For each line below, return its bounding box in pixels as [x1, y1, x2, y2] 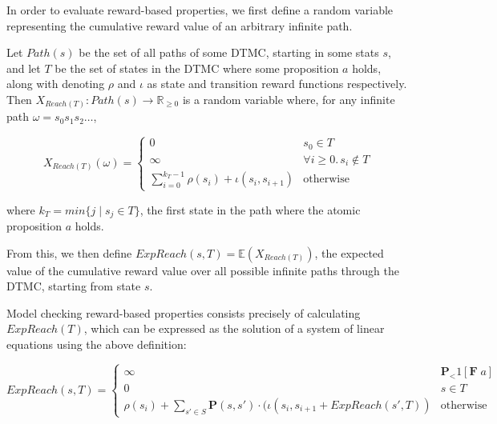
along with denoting [6, 75, 105, 92]
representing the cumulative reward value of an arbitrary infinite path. [6, 17, 353, 34]
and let [6, 59, 41, 76]
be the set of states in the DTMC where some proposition [55, 59, 339, 76]
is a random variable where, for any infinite [182, 90, 395, 107]
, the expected [314, 244, 384, 261]
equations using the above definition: [6, 336, 187, 353]
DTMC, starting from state [6, 278, 141, 294]
